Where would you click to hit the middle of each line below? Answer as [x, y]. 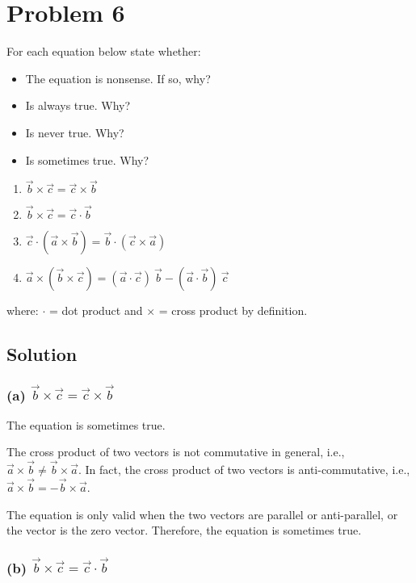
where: [23, 310]
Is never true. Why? [75, 132]
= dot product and [96, 310]
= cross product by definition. [233, 310]
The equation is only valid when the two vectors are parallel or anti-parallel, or [202, 514]
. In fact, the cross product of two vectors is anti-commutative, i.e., [244, 470]
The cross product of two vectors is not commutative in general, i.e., [176, 452]
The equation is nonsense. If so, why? [118, 78]
